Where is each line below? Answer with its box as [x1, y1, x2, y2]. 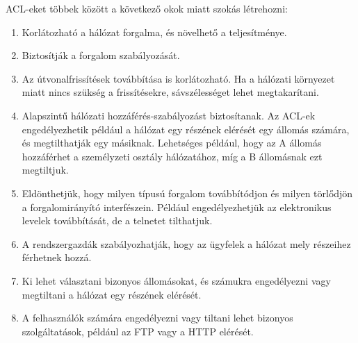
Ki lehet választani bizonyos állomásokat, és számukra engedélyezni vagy [22, 273, 331, 287]
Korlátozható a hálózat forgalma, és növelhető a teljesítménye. [22, 24, 287, 39]
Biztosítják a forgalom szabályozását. [22, 48, 180, 62]
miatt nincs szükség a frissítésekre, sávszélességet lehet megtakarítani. [22, 85, 319, 99]
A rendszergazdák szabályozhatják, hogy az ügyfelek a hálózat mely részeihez [22, 236, 351, 251]
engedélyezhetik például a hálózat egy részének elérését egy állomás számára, [22, 122, 350, 136]
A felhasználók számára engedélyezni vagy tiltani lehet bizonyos [22, 310, 293, 325]
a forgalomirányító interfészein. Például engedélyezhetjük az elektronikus [22, 199, 332, 214]
